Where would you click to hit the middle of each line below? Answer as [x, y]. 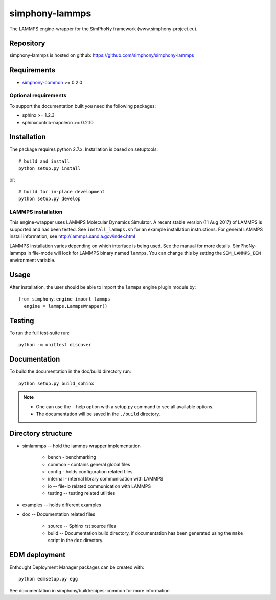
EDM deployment [38, 555]
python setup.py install [50, 168]
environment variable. [32, 260]
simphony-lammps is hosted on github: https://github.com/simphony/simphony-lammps [102, 55]
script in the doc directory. [76, 540]
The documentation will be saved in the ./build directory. [98, 414]
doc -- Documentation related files [59, 514]
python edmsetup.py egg [48, 579]
